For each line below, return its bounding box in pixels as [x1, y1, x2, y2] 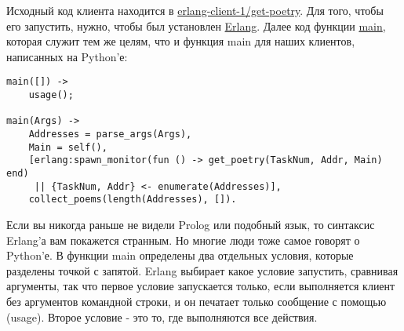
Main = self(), [28, 141, 107, 153]
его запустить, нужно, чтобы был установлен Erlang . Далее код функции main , [6, 17, 386, 34]
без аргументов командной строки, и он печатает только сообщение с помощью [6, 293, 387, 309]
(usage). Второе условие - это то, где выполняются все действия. [6, 308, 318, 325]
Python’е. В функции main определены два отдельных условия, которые [6, 247, 354, 264]
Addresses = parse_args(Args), [28, 129, 192, 140]
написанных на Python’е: [6, 48, 128, 64]
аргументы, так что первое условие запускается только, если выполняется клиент [6, 278, 395, 294]
